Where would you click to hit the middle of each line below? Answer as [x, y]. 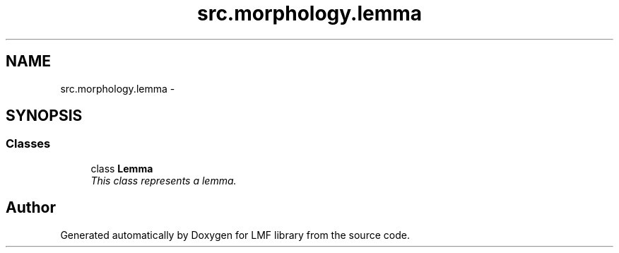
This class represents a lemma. [164, 180]
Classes [28, 144]
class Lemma [122, 168]
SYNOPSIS [44, 116]
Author [31, 208]
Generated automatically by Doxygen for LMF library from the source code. [235, 235]
